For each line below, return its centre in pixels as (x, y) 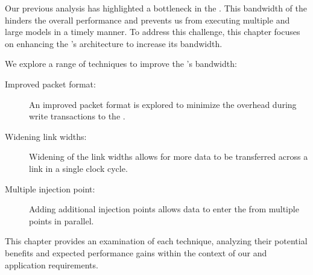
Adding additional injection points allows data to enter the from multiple (164, 209)
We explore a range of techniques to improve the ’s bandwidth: (121, 64)
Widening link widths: (46, 136)
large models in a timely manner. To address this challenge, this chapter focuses (153, 32)
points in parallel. (62, 220)
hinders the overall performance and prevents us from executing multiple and (147, 20)
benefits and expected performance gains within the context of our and (136, 252)
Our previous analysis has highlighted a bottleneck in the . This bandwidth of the (156, 8)
